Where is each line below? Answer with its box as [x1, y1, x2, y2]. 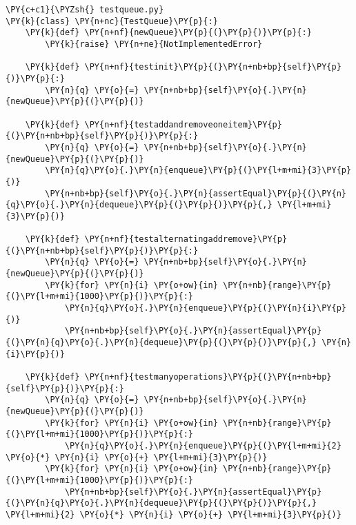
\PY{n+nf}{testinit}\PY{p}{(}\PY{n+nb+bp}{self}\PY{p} [84, 62, 342, 72]
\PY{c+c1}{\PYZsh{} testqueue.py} [6, 5, 164, 14]
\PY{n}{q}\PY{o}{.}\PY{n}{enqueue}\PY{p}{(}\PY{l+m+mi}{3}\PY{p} [45, 165, 352, 176]
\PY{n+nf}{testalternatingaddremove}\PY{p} [84, 234, 288, 245]
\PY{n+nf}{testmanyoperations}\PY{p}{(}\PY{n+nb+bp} [84, 372, 332, 382]
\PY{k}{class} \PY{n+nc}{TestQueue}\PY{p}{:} [6, 16, 218, 26]
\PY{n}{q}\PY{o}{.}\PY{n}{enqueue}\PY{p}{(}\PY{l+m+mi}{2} [64, 440, 342, 451]
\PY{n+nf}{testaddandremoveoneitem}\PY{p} [84, 119, 282, 130]
